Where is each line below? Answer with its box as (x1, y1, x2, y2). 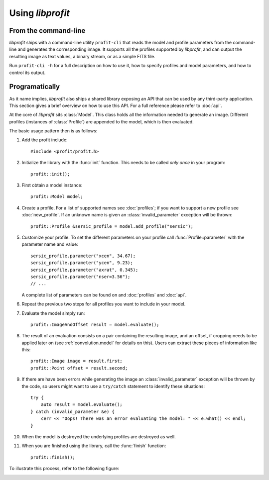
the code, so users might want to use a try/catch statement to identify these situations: (21, 383, 205, 389)
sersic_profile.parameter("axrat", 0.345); (30, 267, 138, 273)
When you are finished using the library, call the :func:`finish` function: (21, 443, 166, 449)
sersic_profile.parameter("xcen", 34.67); (30, 253, 136, 259)
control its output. (9, 70, 46, 76)
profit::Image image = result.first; (30, 358, 123, 364)
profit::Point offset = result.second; (30, 365, 128, 371)
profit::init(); (30, 171, 70, 177)
